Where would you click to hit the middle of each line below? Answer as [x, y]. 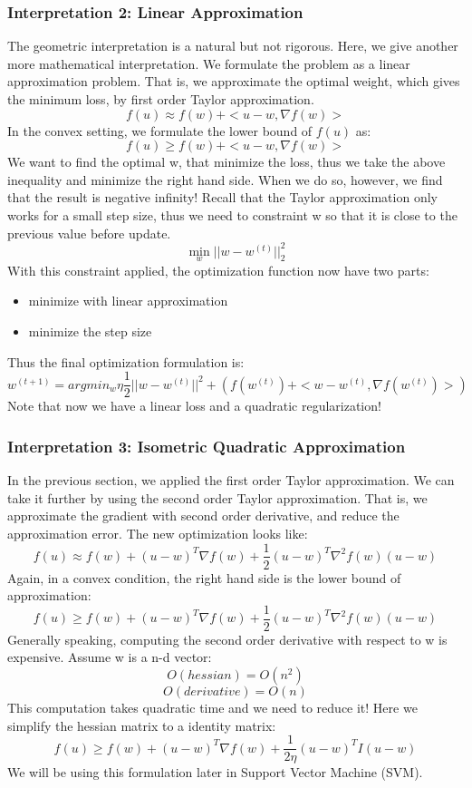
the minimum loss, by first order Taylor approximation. [161, 99]
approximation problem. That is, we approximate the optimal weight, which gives [234, 81]
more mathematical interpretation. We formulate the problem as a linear [209, 63]
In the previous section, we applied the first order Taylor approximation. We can [231, 480]
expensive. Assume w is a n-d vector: [110, 657]
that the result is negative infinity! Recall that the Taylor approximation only [222, 197]
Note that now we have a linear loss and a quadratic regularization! [194, 406]
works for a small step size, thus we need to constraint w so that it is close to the [232, 214]
